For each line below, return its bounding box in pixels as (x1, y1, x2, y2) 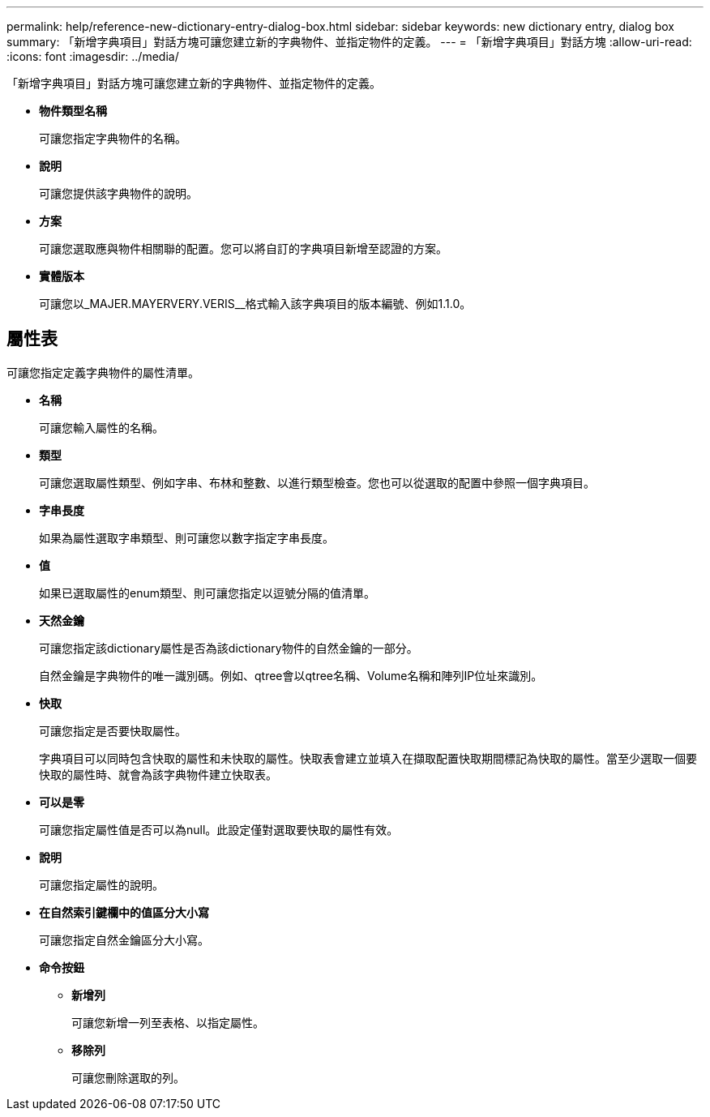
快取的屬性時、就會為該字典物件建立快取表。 (39, 767, 277, 781)
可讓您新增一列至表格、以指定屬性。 (71, 1015, 264, 1029)
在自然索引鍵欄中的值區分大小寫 (39, 905, 209, 919)
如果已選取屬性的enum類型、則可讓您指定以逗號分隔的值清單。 (39, 585, 375, 600)
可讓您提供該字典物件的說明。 (39, 186, 198, 200)
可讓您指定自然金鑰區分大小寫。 (39, 932, 209, 947)
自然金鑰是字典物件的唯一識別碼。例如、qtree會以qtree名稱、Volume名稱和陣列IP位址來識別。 (39, 668, 543, 683)
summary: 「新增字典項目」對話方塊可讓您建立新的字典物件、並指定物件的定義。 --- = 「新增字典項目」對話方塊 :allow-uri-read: (6, 35, 692, 49)
